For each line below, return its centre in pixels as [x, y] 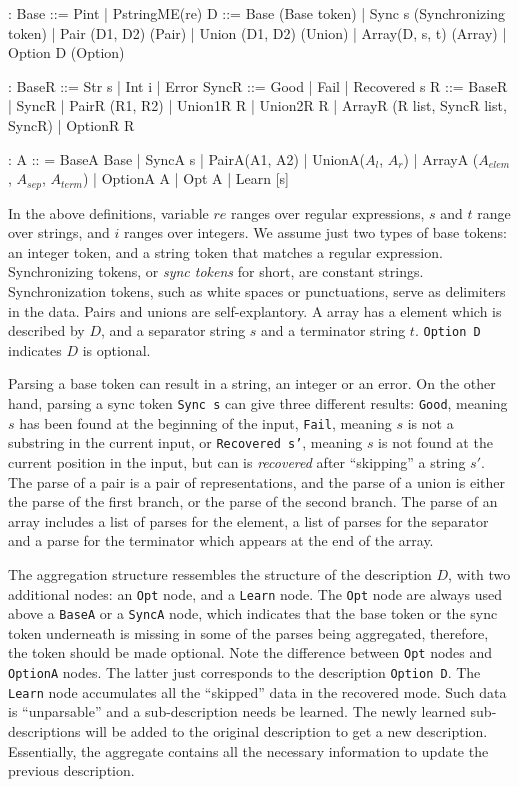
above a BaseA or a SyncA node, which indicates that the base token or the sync [253, 613]
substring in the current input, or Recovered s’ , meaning [185, 442]
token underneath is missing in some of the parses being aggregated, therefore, [248, 632]
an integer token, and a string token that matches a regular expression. [225, 251]
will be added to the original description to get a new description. [286, 731]
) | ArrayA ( [441, 158]
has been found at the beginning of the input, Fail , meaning [205, 422]
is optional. [116, 349]
